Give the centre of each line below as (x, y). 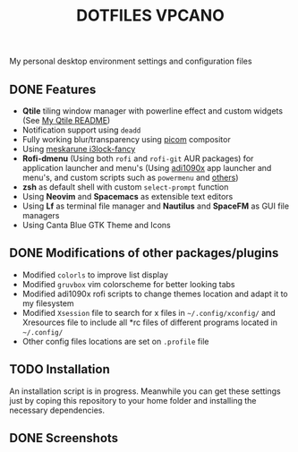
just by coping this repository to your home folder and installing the (133, 400)
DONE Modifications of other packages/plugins (144, 253)
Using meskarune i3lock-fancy (79, 149)
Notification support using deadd (81, 130)
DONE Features (53, 89)
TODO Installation (60, 369)
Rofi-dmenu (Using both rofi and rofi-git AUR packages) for (138, 158)
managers (41, 215)
